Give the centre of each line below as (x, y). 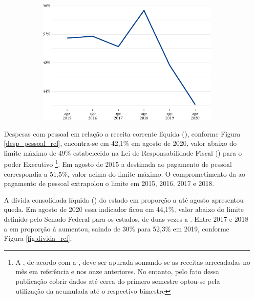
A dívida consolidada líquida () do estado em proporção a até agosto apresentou (124, 199)
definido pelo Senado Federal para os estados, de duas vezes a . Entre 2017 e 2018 (126, 219)
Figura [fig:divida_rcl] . (38, 238)
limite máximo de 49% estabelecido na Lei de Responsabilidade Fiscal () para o (123, 152)
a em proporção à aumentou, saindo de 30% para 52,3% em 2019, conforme (117, 228)
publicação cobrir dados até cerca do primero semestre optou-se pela (118, 281)
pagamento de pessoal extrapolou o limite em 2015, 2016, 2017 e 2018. (109, 183)
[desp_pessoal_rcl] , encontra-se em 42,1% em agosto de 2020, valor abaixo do (120, 143)
